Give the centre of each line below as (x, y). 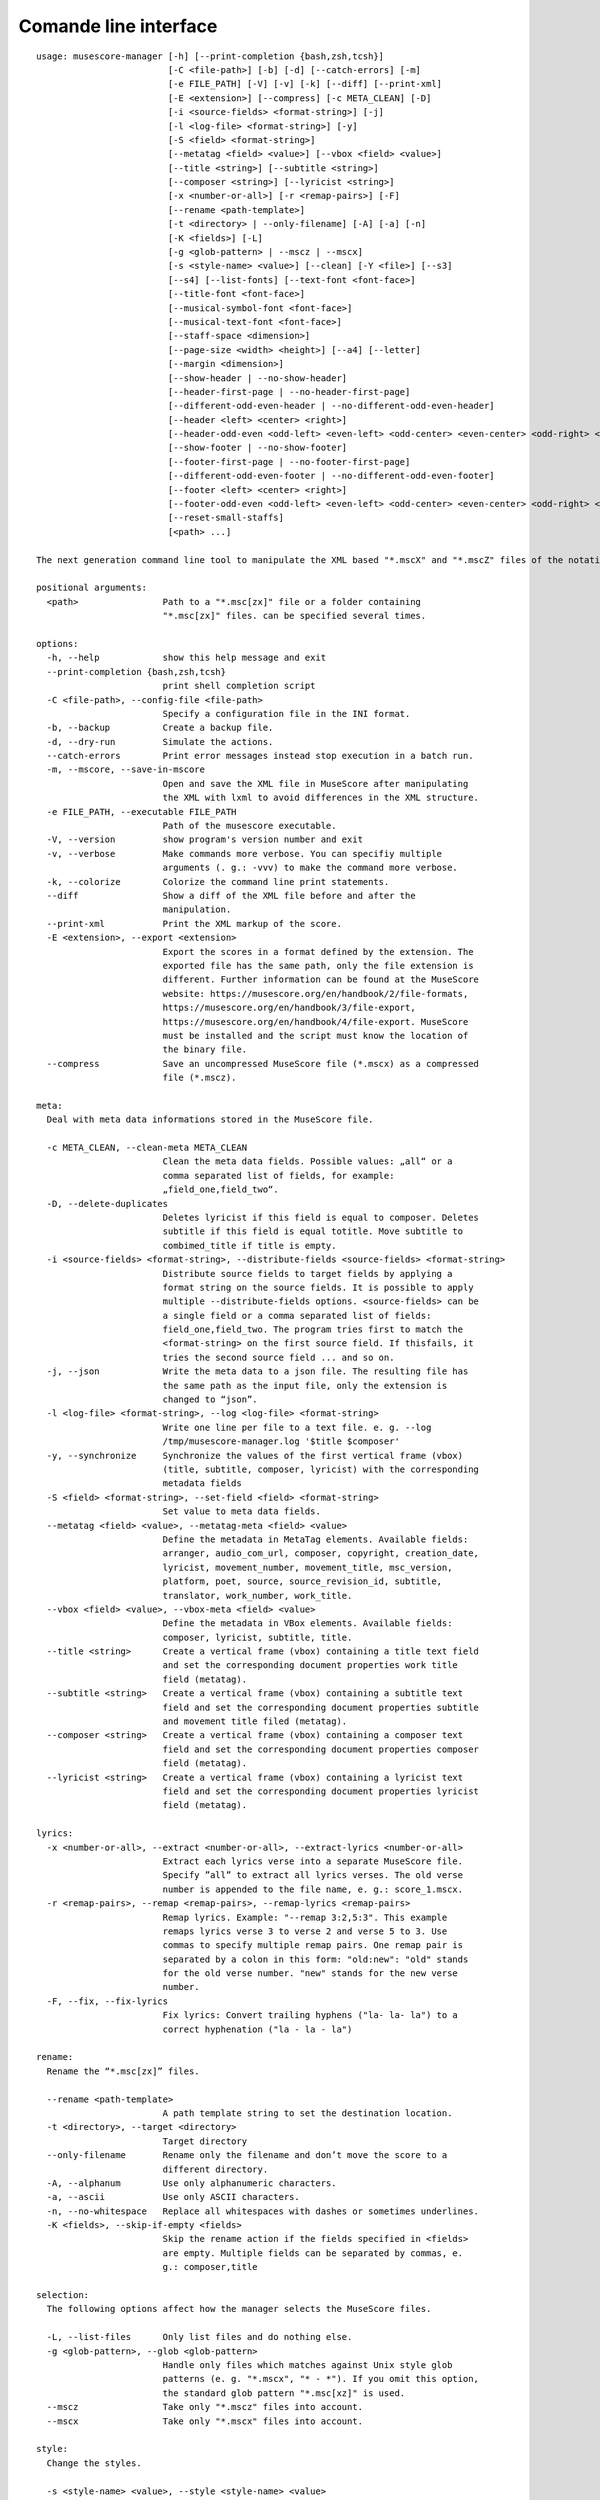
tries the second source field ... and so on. (278, 1357)
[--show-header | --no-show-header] (257, 378)
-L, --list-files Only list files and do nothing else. (199, 2337)
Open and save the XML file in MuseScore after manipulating (315, 783)
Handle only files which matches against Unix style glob (307, 2365)
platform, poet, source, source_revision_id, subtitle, (302, 1581)
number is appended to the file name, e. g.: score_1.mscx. (313, 1889)
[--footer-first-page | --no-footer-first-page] (289, 461)
